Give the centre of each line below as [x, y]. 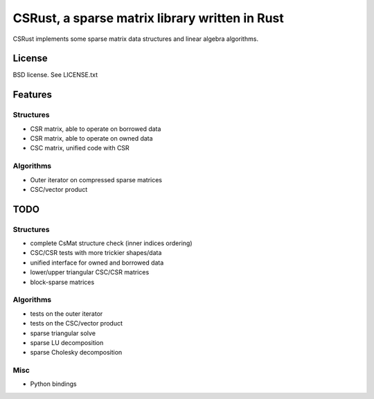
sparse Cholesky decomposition [76, 353]
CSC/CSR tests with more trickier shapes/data [96, 253]
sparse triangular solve [63, 333]
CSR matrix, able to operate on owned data [91, 138]
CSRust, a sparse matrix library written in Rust [148, 18]
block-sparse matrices [62, 282]
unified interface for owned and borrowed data [97, 263]
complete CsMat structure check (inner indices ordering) [111, 243]
